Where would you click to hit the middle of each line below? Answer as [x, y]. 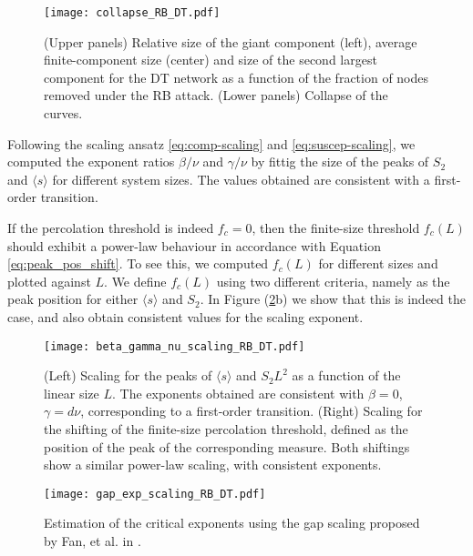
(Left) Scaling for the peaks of [128, 375]
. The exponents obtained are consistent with [238, 393]
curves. [63, 113]
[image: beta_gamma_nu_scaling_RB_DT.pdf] [175, 346]
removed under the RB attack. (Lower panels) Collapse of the [216, 95]
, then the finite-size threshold [336, 227]
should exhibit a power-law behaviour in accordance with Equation [194, 245]
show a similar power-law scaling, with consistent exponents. [213, 465]
